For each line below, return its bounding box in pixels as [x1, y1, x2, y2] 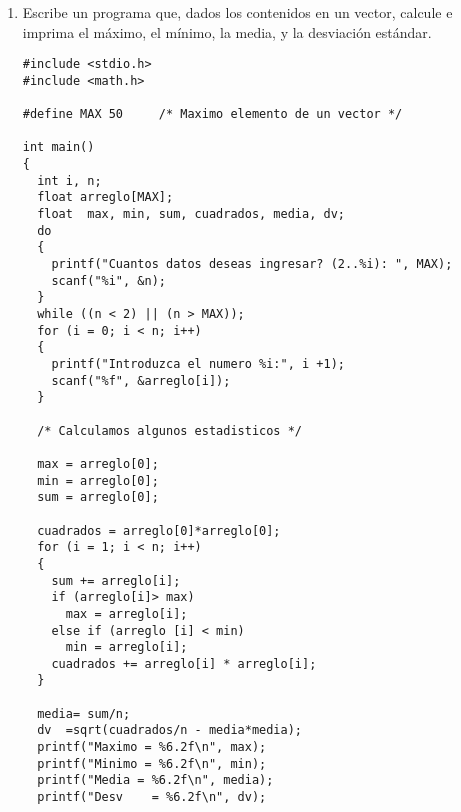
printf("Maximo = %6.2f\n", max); [37, 740, 267, 755]
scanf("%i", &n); [51, 273, 166, 288]
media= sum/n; [37, 706, 131, 721]
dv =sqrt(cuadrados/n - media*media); [37, 723, 302, 738]
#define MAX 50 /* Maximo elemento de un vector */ [22, 107, 403, 122]
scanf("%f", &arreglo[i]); [51, 373, 231, 388]
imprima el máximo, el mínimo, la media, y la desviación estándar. [22, 21, 432, 42]
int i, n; [37, 173, 102, 188]
